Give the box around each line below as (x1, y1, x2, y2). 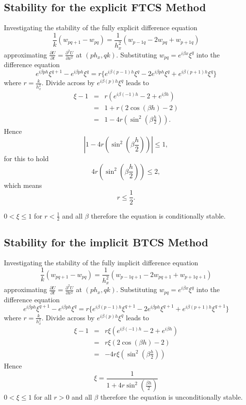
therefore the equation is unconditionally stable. (100, 392, 243, 402)
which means (4, 180, 42, 190)
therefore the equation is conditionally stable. (91, 210, 226, 221)
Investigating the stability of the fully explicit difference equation (4, 22, 197, 33)
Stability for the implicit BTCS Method (4, 234, 209, 249)
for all (34, 392, 52, 402)
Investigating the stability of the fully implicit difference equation (4, 257, 198, 267)
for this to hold (4, 153, 49, 164)
